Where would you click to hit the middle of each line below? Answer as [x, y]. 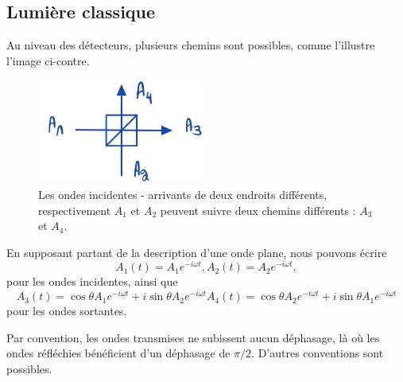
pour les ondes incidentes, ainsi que [92, 281]
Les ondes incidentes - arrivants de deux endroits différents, [183, 194]
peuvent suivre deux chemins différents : [258, 210]
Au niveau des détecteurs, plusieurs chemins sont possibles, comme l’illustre [191, 45]
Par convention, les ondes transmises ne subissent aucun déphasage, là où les [193, 337]
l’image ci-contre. [48, 60]
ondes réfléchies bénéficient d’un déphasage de [118, 353]
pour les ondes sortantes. [67, 311]
